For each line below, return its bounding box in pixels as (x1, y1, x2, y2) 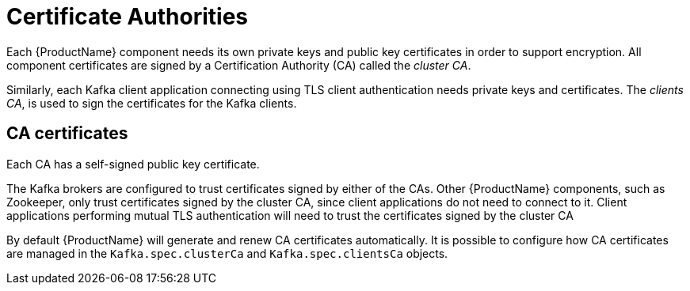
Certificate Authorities (6, 3, 249, 30)
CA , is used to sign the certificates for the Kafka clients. (6, 96, 297, 110)
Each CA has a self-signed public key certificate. (6, 157, 260, 171)
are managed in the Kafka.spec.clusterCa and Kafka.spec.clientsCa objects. (6, 246, 448, 260)
